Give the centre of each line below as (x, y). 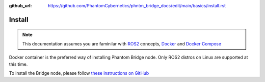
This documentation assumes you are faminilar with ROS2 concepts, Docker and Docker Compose (122, 43)
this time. (18, 64)
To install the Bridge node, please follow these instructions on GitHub (79, 73)
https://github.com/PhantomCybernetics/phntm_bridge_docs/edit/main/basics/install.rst (137, 6)
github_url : (20, 6)
